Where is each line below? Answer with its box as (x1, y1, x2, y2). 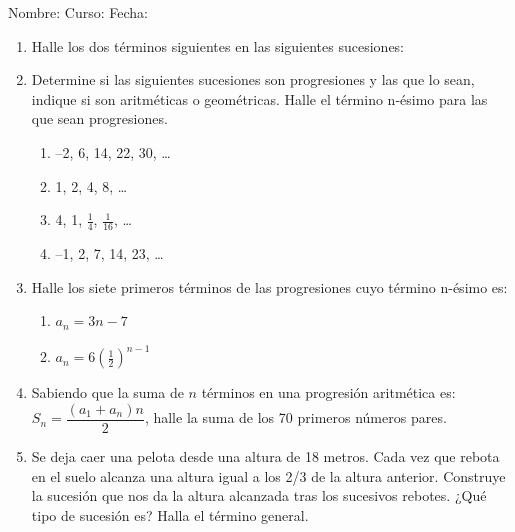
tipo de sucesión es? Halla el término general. (31, 504, 309, 525)
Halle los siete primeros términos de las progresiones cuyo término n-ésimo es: (31, 276, 508, 297)
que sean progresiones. (31, 108, 168, 129)
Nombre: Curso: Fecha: (8, 2, 148, 22)
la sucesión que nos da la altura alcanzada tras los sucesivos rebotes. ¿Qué (31, 485, 487, 506)
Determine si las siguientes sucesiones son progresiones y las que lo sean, (31, 69, 475, 90)
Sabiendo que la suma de (31, 382, 184, 403)
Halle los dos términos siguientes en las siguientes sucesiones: (31, 35, 404, 56)
